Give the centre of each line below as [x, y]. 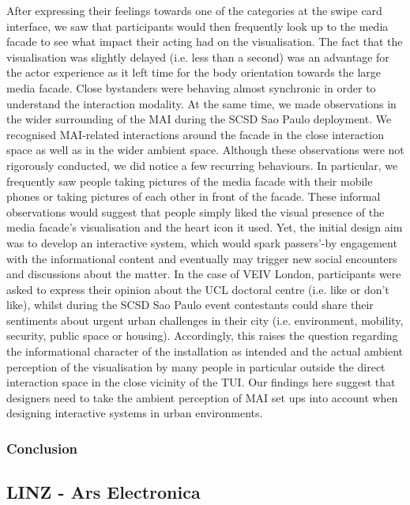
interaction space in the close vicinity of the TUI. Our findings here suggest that [201, 382]
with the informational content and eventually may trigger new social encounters [202, 258]
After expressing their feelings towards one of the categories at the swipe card [194, 10]
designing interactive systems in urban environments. [135, 413]
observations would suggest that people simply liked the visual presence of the [196, 211]
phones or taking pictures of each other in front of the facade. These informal [194, 196]
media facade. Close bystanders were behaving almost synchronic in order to [191, 87]
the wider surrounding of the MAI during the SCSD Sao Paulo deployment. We [199, 119]
